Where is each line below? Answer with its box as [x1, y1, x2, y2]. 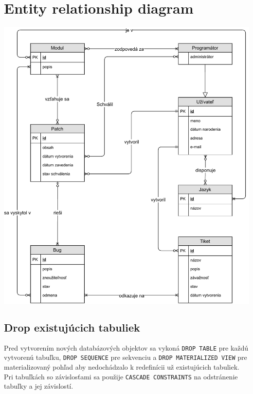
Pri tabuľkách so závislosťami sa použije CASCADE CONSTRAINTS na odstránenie [4, 371, 238, 381]
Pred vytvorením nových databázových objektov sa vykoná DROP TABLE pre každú [4, 342, 249, 353]
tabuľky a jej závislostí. [4, 381, 73, 391]
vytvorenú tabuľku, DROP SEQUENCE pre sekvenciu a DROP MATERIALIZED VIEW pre [4, 352, 247, 362]
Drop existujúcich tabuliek [4, 319, 140, 335]
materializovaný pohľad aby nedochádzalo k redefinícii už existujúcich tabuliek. [4, 361, 239, 372]
